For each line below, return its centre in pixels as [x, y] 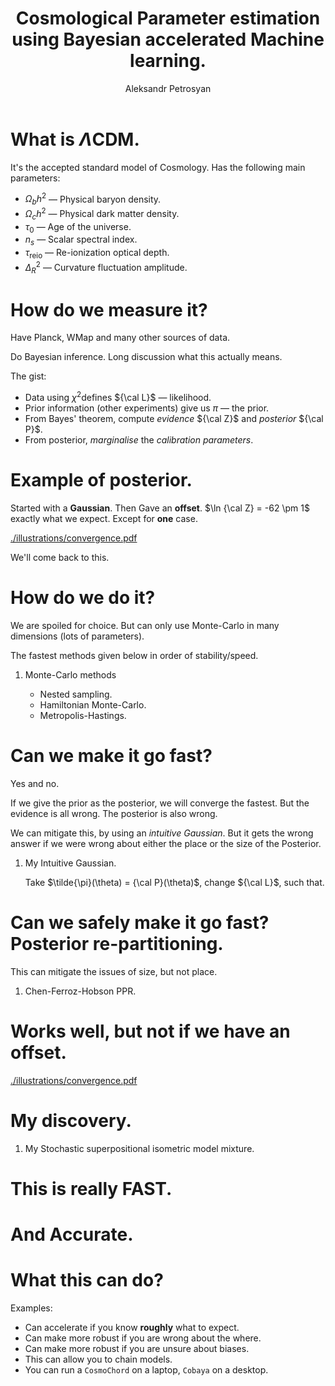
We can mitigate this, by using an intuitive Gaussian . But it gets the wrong [162, 833]
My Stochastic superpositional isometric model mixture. [139, 1148]
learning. [168, 61]
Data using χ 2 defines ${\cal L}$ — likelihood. [118, 397]
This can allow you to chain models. [98, 1359]
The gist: [28, 376]
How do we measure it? [109, 309]
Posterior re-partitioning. [117, 944]
